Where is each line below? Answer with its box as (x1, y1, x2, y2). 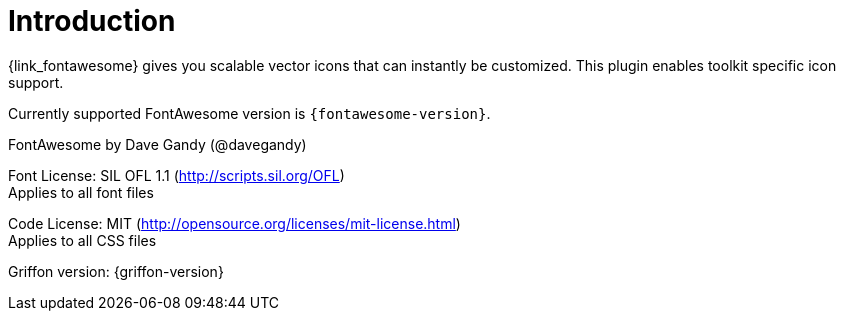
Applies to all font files (8, 183, 154, 201)
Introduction (8, 4, 176, 38)
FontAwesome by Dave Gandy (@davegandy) (8, 135, 307, 153)
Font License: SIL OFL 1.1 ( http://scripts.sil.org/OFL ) (8, 166, 345, 184)
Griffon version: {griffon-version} (8, 262, 224, 280)
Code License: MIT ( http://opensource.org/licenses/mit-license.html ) (8, 214, 461, 232)
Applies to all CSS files (8, 231, 157, 249)
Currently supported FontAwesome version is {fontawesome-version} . (8, 104, 491, 122)
